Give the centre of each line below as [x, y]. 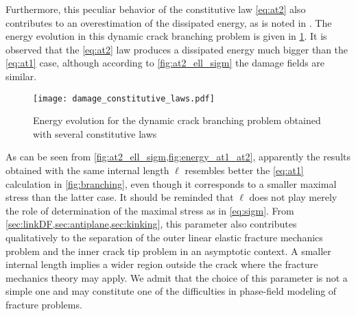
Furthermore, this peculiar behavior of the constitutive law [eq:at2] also [156, 9]
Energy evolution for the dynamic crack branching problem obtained [177, 120]
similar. [21, 76]
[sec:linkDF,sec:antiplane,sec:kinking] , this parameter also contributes [151, 224]
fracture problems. [44, 304]
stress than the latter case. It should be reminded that [120, 197]
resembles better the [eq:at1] [244, 170]
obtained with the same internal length [87, 170]
